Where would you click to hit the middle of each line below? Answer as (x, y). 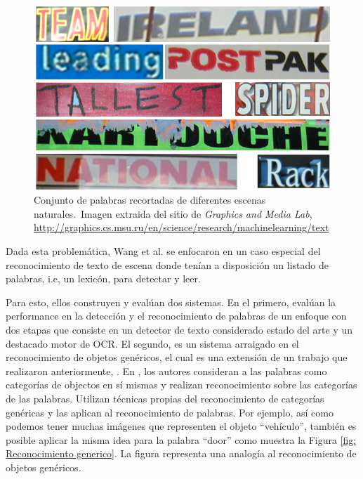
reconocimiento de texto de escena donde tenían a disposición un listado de (167, 264)
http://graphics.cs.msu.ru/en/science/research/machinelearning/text (181, 227)
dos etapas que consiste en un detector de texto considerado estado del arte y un (179, 329)
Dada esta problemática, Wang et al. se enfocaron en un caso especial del (163, 251)
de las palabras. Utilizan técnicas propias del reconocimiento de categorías (165, 398)
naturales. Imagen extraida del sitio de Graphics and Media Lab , (173, 213)
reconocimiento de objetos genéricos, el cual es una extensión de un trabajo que (177, 357)
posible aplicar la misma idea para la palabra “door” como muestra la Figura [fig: (181, 439)
